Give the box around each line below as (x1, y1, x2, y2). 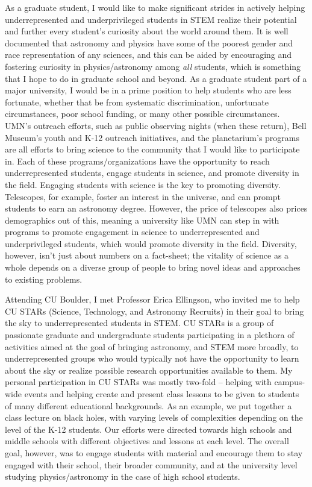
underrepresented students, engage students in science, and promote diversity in (5, 166, 299, 179)
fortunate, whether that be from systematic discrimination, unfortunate (5, 95, 269, 108)
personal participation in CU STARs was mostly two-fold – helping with (5, 375, 272, 388)
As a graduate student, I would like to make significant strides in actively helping (5, 1, 305, 13)
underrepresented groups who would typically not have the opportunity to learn (5, 352, 299, 365)
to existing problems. (5, 272, 83, 285)
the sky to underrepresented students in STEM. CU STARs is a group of (5, 316, 274, 329)
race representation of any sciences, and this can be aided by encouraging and (5, 48, 292, 61)
